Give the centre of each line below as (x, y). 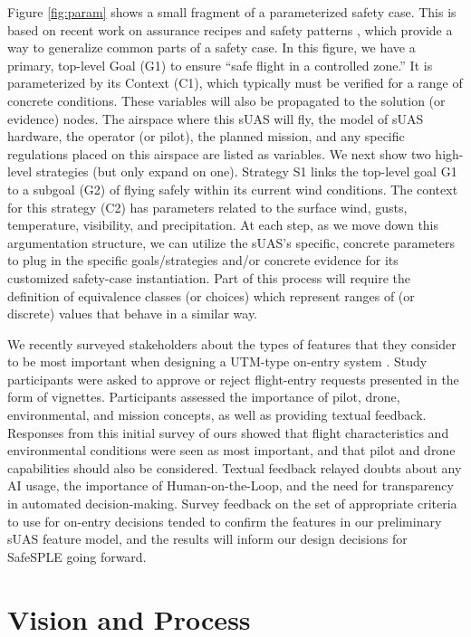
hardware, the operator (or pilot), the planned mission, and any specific (206, 136)
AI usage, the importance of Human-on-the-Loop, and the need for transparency (231, 485)
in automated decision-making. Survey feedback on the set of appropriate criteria (232, 504)
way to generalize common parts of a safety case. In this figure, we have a (211, 48)
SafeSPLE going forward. (77, 556)
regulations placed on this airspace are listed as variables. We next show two (219, 153)
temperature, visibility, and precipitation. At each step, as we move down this (223, 225)
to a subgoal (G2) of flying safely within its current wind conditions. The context (233, 189)
